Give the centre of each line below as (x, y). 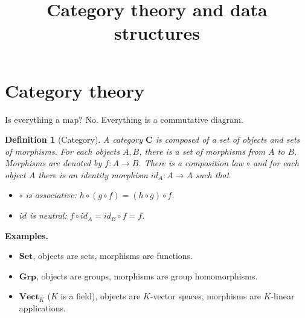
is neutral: (48, 215)
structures (157, 33)
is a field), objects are (101, 296)
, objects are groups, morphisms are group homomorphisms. (147, 276)
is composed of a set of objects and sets (228, 139)
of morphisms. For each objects (62, 151)
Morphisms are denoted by (53, 163)
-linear (283, 296)
